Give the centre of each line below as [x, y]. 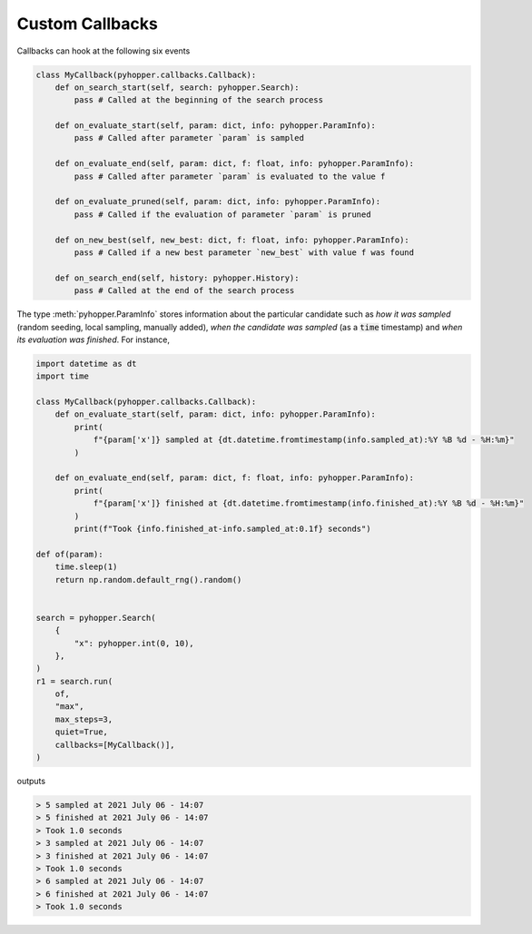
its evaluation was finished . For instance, [94, 339]
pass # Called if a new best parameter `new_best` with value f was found [244, 253]
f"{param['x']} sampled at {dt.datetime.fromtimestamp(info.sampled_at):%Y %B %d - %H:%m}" [304, 440]
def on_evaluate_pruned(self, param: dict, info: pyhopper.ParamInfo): [218, 202]
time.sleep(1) [86, 567]
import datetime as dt [86, 364]
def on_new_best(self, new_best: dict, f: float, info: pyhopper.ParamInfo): [232, 240]
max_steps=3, [84, 719]
